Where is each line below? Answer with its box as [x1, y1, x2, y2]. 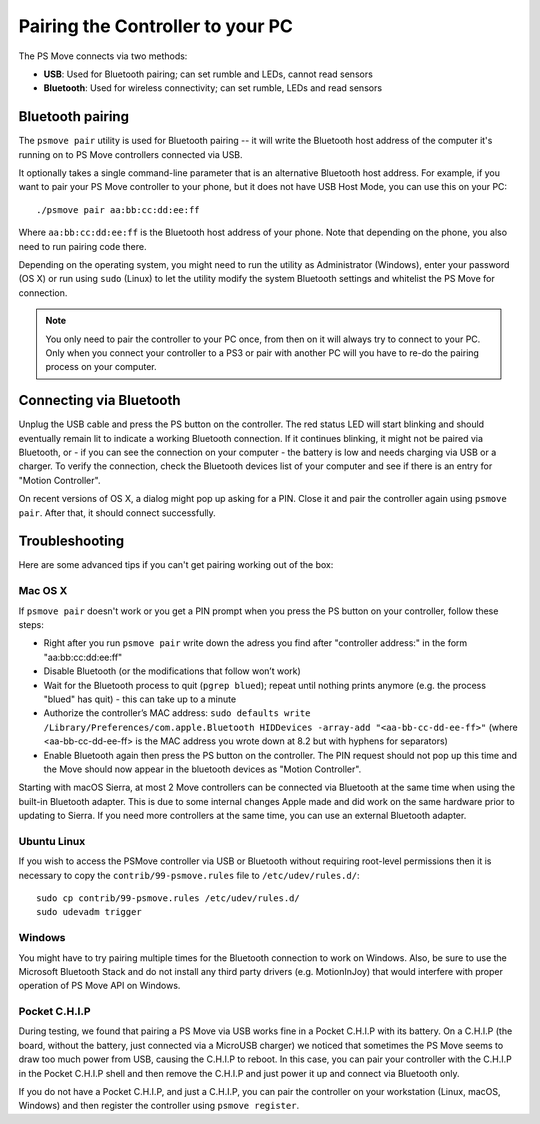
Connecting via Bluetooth [18, 392, 181, 409]
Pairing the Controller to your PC [18, 15, 294, 37]
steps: [18, 619, 44, 630]
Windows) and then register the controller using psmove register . [18, 1100, 300, 1112]
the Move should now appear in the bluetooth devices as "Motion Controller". [43, 763, 362, 775]
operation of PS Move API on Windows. [18, 980, 181, 992]
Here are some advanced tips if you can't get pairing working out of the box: [18, 559, 334, 571]
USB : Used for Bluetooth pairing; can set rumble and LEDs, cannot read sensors [43, 68, 374, 80]
